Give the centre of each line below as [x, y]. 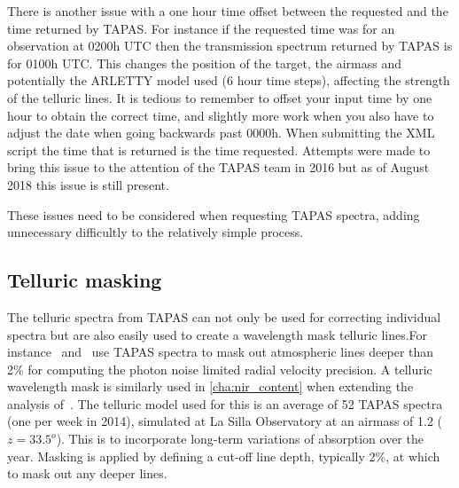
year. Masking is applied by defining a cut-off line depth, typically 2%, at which [224, 456]
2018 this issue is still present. [88, 184]
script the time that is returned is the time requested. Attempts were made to [219, 150]
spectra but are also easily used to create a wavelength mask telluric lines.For [218, 334]
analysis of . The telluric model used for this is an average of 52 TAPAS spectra [225, 403]
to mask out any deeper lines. [87, 473]
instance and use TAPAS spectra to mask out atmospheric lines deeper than [221, 352]
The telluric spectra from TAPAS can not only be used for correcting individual [224, 316]
